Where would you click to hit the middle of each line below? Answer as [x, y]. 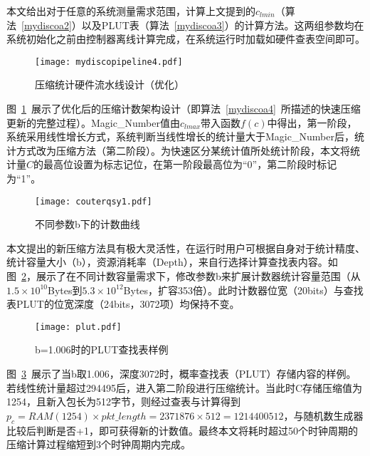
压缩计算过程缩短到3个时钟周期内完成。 [99, 444]
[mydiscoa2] [47, 25]
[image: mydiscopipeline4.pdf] [109, 62]
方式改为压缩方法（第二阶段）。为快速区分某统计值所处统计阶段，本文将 [183, 150]
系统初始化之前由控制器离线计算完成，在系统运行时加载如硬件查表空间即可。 [186, 39]
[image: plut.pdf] [78, 327]
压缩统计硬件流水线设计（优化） [110, 84]
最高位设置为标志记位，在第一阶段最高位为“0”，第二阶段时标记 [190, 164]
